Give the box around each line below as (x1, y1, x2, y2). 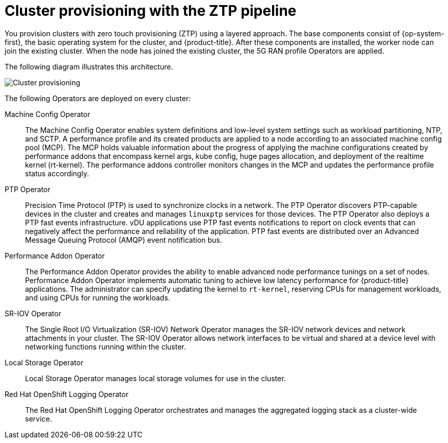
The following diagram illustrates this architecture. (5, 62, 173, 71)
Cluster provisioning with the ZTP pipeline (5, 2, 297, 19)
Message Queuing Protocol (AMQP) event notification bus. (25, 235, 222, 244)
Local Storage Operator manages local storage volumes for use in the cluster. (25, 374, 286, 383)
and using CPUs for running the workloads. (25, 293, 170, 302)
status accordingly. (25, 169, 89, 178)
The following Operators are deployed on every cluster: (5, 94, 191, 103)
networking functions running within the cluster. (25, 342, 186, 351)
